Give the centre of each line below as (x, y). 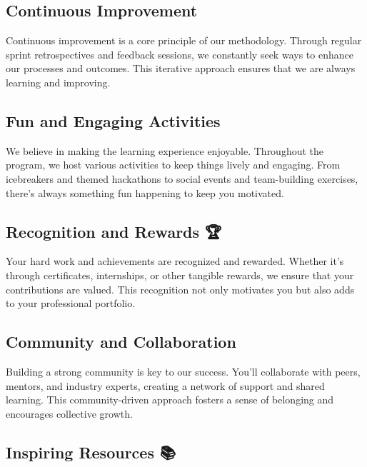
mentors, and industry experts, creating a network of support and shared (165, 385)
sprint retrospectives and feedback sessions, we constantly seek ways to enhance (180, 54)
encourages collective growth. (69, 413)
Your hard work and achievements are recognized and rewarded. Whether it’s (175, 261)
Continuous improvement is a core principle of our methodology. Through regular (184, 40)
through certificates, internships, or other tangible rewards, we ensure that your (180, 275)
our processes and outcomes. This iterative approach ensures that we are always (181, 68)
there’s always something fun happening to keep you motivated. (145, 192)
